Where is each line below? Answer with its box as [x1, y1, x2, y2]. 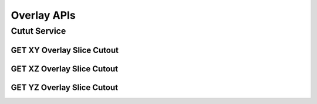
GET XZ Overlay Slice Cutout [11, 64, 119, 74]
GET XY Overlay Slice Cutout [11, 45, 119, 55]
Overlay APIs [11, 9, 76, 22]
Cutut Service [11, 26, 66, 36]
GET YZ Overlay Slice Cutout [11, 82, 119, 92]
